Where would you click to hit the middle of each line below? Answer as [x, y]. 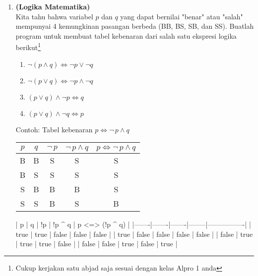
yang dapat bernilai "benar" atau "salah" [182, 16]
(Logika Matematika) [53, 6]
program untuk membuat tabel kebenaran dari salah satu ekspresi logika [126, 35]
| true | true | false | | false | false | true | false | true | [97, 244]
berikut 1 [28, 47]
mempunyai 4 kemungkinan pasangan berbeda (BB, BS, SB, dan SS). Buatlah [135, 26]
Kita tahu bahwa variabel [54, 16]
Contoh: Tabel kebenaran [54, 129]
